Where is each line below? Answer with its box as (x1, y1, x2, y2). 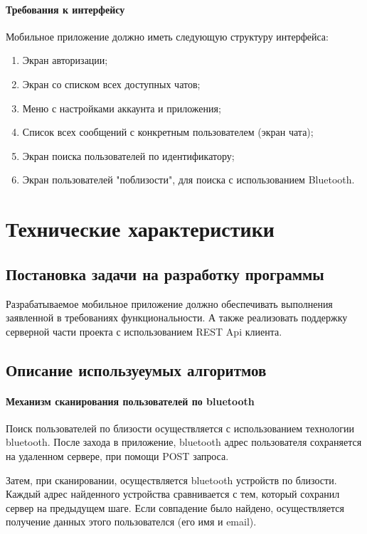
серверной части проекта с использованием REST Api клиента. (6, 324, 282, 338)
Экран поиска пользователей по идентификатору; (22, 148, 235, 163)
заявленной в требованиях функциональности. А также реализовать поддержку (6, 310, 348, 325)
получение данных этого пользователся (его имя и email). (6, 514, 257, 529)
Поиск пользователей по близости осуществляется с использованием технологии (6, 420, 355, 435)
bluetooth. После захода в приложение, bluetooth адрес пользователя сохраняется (6, 434, 362, 449)
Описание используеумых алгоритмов (6, 358, 267, 380)
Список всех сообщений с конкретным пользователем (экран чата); (22, 124, 314, 139)
